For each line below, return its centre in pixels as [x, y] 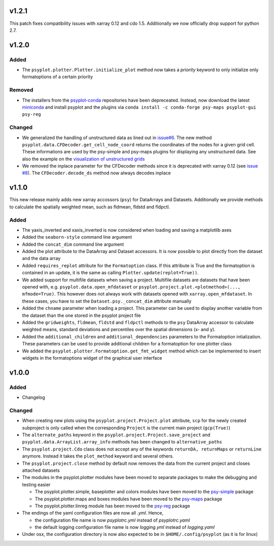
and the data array [41, 259]
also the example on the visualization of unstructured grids [83, 159]
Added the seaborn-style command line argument [77, 237]
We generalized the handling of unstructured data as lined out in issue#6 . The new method [117, 138]
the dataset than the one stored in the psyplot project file [82, 315]
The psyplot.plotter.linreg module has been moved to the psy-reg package [112, 506]
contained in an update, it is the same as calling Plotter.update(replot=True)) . [110, 273]
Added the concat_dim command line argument [73, 244]
